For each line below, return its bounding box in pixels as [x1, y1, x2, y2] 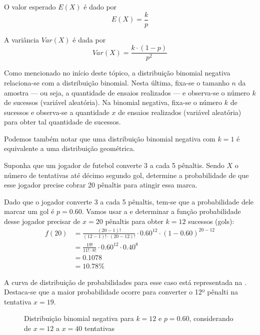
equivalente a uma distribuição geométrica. [4, 143, 135, 153]
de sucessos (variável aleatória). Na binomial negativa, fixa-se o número [4, 97, 222, 107]
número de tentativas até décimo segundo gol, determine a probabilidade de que [4, 169, 249, 180]
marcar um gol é [4, 206, 54, 216]
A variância [4, 34, 39, 44]
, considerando [189, 313, 233, 323]
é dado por [83, 1, 117, 11]
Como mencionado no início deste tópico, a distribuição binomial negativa [4, 67, 230, 78]
